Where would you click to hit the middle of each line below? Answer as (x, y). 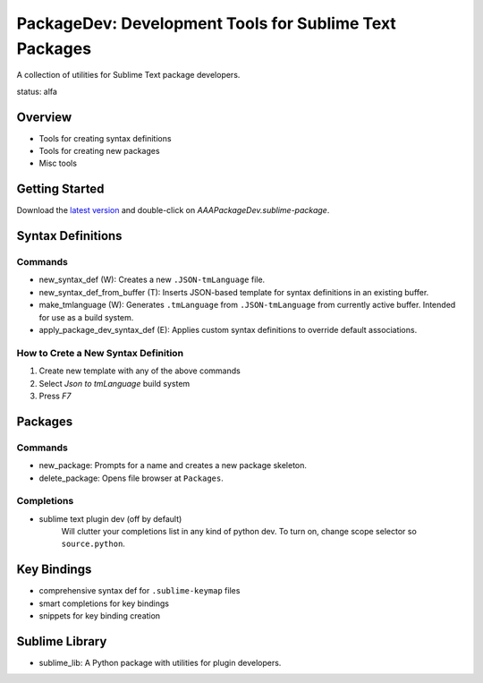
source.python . (93, 544)
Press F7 (55, 396)
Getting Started (60, 189)
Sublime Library (62, 641)
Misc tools (58, 163)
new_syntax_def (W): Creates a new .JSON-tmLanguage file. (152, 280)
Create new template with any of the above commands (140, 371)
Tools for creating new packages (99, 151)
